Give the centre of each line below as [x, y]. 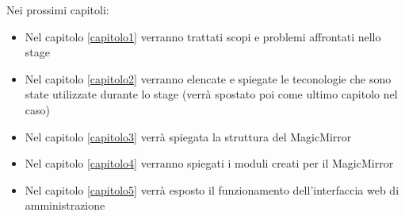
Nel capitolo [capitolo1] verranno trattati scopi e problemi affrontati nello [203, 36]
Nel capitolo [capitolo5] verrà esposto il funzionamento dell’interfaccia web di [212, 189]
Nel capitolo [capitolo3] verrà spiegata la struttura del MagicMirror [188, 136]
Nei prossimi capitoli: [58, 10]
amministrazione [65, 205]
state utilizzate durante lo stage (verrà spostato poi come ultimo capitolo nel [211, 94]
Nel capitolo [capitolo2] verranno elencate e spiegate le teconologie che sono [208, 78]
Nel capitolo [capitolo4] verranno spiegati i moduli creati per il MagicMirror [209, 163]
